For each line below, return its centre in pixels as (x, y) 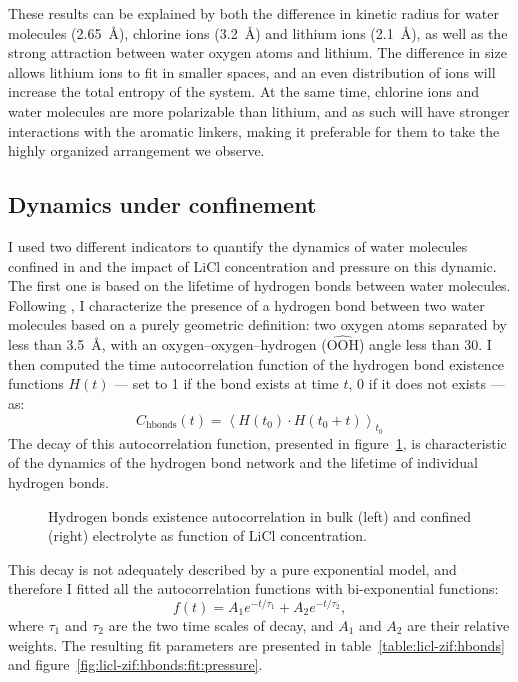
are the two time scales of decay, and (221, 624)
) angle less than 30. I (425, 344)
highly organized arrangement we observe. (136, 150)
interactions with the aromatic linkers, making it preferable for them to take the (254, 130)
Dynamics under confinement (162, 204)
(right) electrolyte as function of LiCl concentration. (207, 535)
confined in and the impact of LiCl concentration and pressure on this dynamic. (252, 265)
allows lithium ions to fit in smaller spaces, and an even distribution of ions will (252, 71)
